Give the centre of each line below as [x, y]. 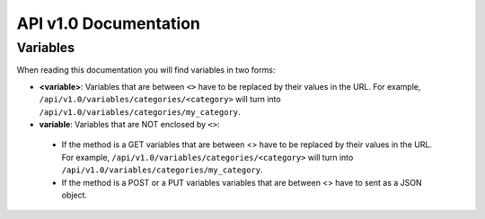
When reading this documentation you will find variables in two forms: [146, 70]
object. [75, 195]
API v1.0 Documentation [109, 23]
